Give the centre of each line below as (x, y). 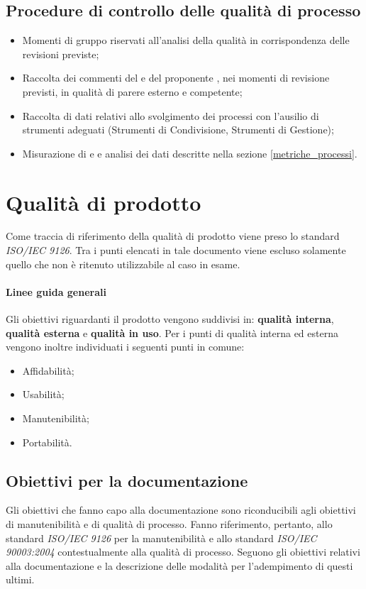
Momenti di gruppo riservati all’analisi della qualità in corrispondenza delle (186, 40)
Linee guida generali (56, 291)
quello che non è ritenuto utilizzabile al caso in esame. (123, 264)
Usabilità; (43, 394)
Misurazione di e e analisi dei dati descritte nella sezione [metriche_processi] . (190, 153)
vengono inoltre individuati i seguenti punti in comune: (125, 347)
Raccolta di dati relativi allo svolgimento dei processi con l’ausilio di (171, 115)
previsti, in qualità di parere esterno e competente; (132, 91)
